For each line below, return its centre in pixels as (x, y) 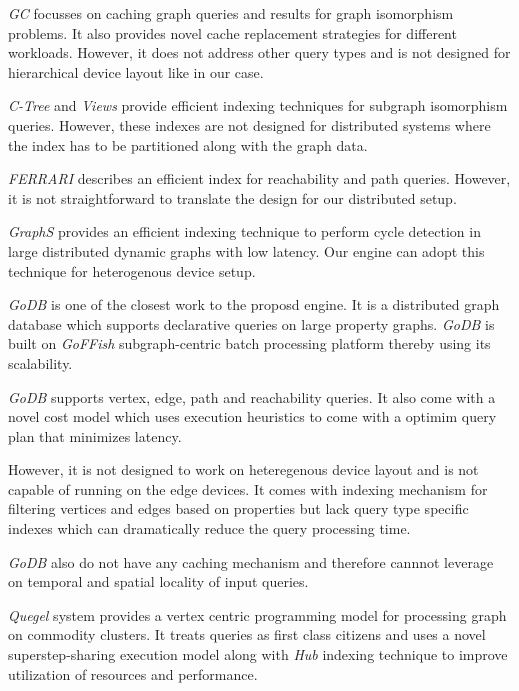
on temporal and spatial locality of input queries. (158, 581)
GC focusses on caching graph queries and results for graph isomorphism (231, 13)
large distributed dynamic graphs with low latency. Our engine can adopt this (246, 250)
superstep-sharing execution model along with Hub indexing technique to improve (258, 654)
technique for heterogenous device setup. (132, 270)
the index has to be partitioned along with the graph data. (188, 144)
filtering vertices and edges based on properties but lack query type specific (238, 508)
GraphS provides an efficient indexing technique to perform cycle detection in (244, 231)
